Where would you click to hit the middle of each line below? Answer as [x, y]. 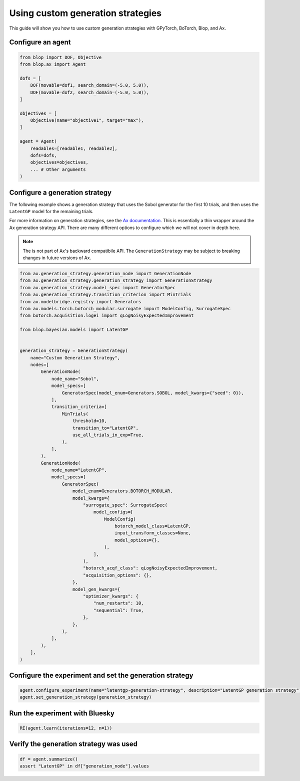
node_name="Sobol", [75, 379]
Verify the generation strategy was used [73, 744]
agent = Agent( [38, 141]
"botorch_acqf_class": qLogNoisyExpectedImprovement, [150, 568]
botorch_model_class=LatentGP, [153, 526]
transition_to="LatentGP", [105, 428]
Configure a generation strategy [60, 192]
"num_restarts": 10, [118, 603]
